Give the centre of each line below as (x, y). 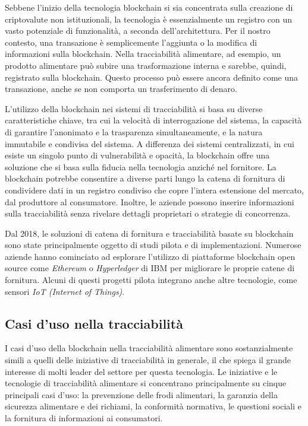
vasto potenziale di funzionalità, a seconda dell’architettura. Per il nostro (138, 31)
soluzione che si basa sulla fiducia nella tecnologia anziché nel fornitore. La (141, 166)
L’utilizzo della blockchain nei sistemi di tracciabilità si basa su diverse (134, 108)
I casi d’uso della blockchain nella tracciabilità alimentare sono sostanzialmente (149, 348)
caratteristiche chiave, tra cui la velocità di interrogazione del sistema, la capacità (153, 120)
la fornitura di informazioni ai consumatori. (84, 418)
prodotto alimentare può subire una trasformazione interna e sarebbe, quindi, (146, 65)
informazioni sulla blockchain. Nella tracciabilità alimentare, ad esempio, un (143, 54)
